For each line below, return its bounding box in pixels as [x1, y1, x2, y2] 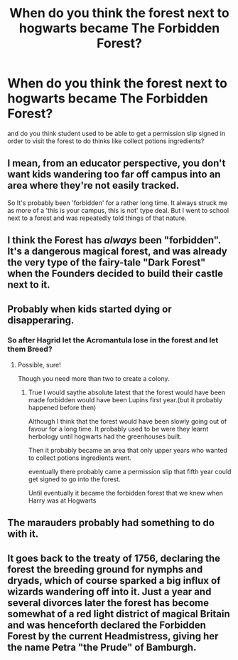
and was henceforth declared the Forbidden [7, 619, 206, 631]
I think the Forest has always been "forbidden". [7, 234, 222, 246]
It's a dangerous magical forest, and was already [7, 246, 227, 258]
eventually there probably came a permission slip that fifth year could [28, 467, 232, 476]
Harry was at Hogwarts [28, 496, 97, 505]
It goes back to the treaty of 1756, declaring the [7, 552, 221, 564]
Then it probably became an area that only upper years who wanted [28, 446, 227, 454]
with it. [7, 528, 39, 540]
